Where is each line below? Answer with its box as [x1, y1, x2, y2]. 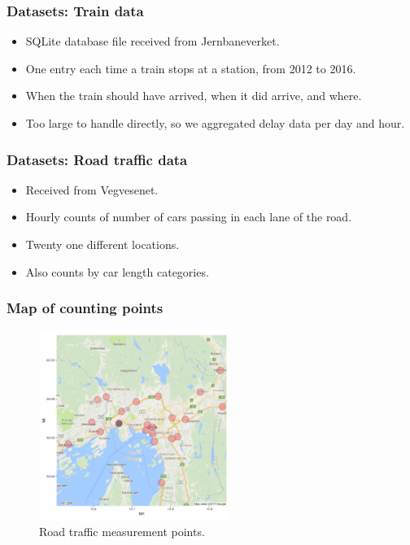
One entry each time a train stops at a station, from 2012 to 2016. [25, 59, 356, 76]
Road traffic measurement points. [39, 523, 205, 540]
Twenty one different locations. [25, 236, 180, 252]
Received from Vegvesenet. [25, 181, 159, 198]
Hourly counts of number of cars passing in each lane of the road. [25, 208, 352, 225]
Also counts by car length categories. [25, 263, 209, 280]
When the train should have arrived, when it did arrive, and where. [25, 87, 362, 104]
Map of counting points [7, 298, 164, 318]
